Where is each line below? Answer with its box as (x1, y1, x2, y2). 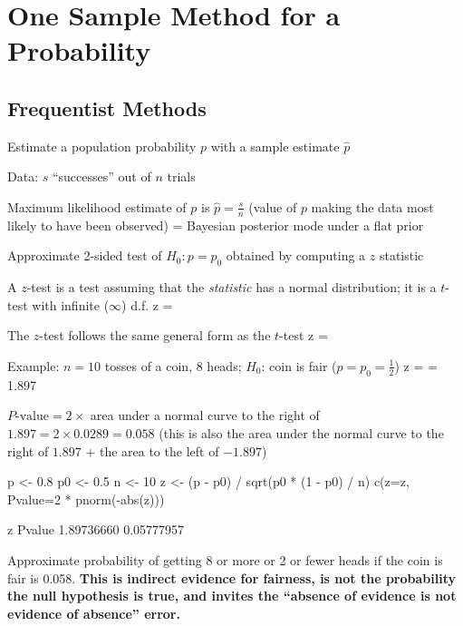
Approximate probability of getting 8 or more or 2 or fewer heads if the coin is (7, 550, 443, 569)
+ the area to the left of (85, 441, 219, 460)
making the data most (311, 197, 434, 216)
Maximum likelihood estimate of (7, 197, 187, 216)
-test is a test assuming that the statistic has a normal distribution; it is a (26, 278, 437, 297)
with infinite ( (32, 295, 110, 314)
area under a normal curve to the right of (90, 406, 320, 425)
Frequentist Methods (7, 93, 207, 122)
